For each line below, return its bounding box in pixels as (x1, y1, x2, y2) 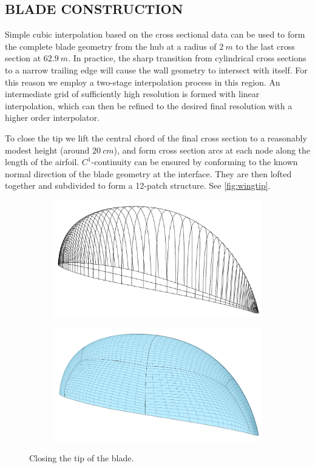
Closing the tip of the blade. (29, 452, 134, 464)
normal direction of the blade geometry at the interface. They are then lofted (5, 167, 292, 180)
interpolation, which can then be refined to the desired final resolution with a (5, 99, 293, 112)
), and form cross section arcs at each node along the (113, 143, 311, 156)
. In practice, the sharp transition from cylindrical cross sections (68, 52, 307, 64)
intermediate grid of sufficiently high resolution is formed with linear (5, 87, 260, 100)
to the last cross (235, 39, 295, 52)
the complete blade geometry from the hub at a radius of (5, 39, 217, 52)
